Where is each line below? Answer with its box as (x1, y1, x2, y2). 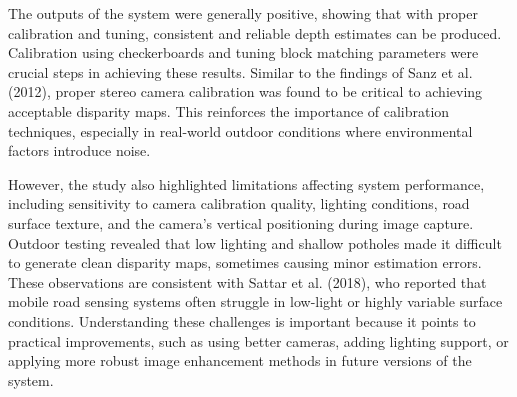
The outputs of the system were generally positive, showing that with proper (8, 3, 478, 23)
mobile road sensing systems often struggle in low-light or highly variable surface (8, 291, 503, 312)
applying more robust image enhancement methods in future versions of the (8, 350, 472, 371)
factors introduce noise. (8, 140, 151, 161)
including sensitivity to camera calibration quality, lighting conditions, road (8, 193, 470, 214)
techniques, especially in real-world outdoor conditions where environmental (8, 120, 473, 141)
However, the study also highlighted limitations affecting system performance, (8, 173, 485, 194)
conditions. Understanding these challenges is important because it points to (8, 310, 476, 331)
